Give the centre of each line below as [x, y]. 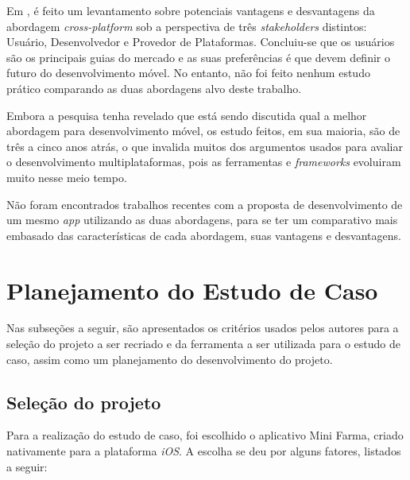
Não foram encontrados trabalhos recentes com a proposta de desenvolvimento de [205, 204]
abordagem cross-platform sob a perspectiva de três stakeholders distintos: [187, 26]
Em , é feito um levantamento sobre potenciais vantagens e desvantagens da [191, 10]
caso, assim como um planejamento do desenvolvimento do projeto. [170, 359]
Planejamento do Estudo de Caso [192, 290]
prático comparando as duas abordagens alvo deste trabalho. [154, 88]
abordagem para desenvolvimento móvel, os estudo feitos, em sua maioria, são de [203, 131]
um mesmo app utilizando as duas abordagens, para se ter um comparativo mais [202, 220]
